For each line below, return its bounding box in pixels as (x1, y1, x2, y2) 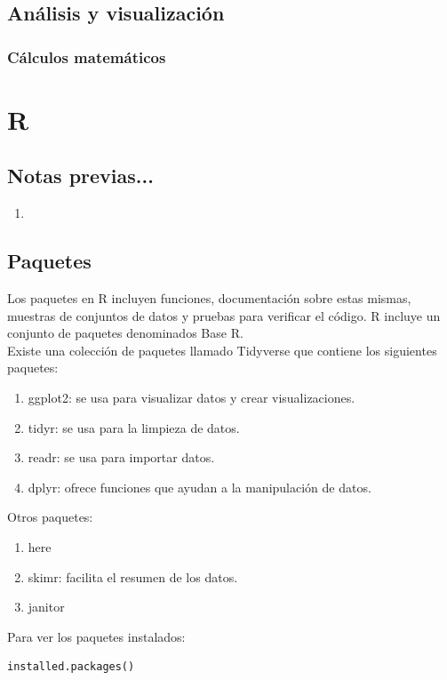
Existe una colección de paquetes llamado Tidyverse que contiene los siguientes (7, 340, 437, 359)
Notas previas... (7, 162, 154, 189)
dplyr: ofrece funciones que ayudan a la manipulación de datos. (28, 477, 371, 496)
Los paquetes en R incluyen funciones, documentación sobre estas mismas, (7, 289, 411, 307)
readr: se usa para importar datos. (28, 448, 215, 467)
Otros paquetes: (7, 508, 93, 526)
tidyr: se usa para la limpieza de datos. (28, 418, 240, 436)
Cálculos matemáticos (7, 45, 166, 68)
